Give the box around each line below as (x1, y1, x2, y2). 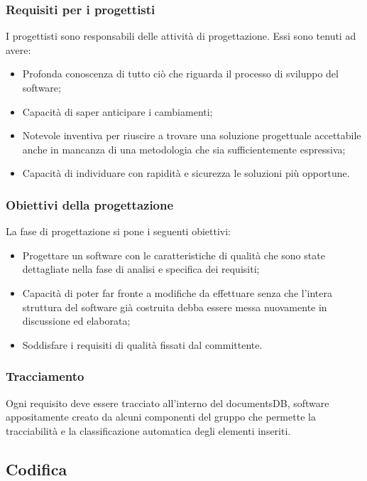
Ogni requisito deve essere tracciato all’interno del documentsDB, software (6, 395, 329, 410)
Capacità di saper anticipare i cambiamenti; (22, 104, 213, 119)
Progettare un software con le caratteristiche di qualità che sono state (22, 247, 325, 262)
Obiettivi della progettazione (6, 195, 174, 213)
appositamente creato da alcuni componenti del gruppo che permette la (6, 409, 316, 424)
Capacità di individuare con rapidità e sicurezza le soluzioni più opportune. (22, 166, 350, 180)
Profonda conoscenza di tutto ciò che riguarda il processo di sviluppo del (22, 66, 339, 81)
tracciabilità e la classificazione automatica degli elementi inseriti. (6, 423, 291, 438)
